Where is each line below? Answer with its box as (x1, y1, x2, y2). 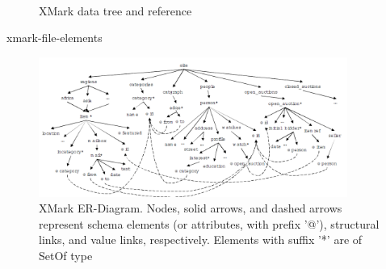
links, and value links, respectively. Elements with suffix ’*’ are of (39, 231, 363, 248)
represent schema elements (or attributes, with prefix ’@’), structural (39, 215, 380, 232)
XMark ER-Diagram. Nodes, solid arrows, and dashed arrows (39, 200, 342, 216)
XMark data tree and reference (39, 2, 192, 19)
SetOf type (39, 247, 93, 264)
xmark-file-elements (6, 29, 103, 46)
